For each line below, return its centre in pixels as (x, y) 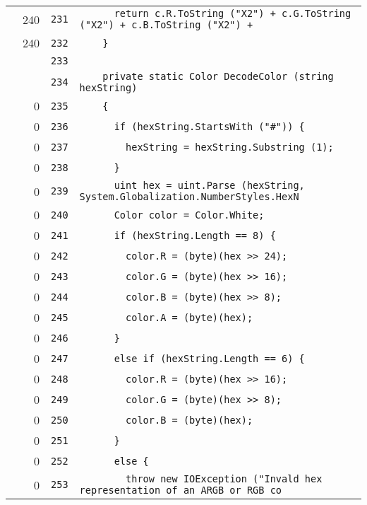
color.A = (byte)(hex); (189, 317)
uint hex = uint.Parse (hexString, (209, 185)
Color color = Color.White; (189, 215)
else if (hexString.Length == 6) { (209, 358)
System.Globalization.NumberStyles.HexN (189, 197)
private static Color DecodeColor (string (218, 76)
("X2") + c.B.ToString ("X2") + (166, 25)
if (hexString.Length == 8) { (195, 235)
